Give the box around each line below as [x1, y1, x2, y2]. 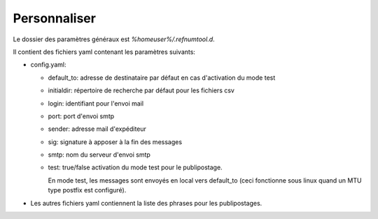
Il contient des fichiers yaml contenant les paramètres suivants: [13, 48, 196, 56]
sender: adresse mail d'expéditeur [48, 125, 147, 133]
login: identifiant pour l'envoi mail [48, 99, 143, 108]
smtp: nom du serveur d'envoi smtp [48, 150, 150, 159]
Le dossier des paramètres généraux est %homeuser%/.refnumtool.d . [13, 35, 215, 43]
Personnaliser [13, 10, 96, 26]
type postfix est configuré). [48, 186, 127, 195]
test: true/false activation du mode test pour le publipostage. [48, 163, 223, 171]
